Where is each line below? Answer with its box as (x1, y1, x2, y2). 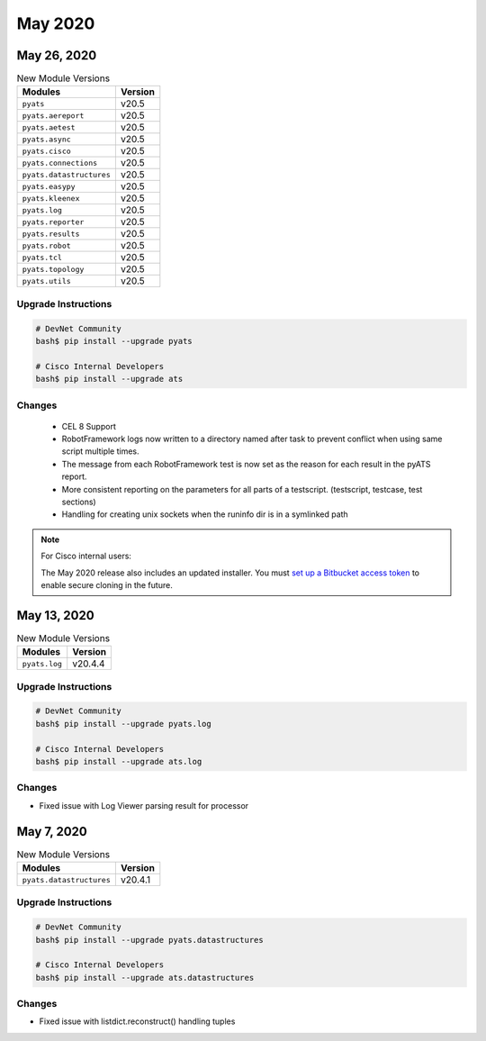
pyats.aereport (22, 111, 85, 121)
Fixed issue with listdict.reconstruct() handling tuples (39, 1016, 236, 1027)
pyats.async (22, 134, 71, 144)
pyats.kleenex (22, 194, 80, 203)
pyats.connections (22, 158, 98, 167)
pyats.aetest (22, 122, 76, 132)
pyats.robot (22, 240, 71, 250)
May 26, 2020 (16, 48, 97, 63)
